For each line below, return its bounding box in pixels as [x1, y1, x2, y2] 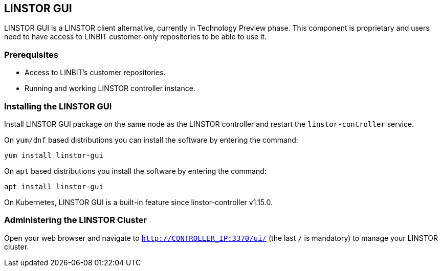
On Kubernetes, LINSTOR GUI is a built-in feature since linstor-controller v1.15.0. [4, 197, 273, 207]
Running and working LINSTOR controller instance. [25, 84, 195, 93]
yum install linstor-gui [4, 151, 103, 160]
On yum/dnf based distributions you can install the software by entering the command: [4, 135, 298, 144]
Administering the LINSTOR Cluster [4, 215, 147, 225]
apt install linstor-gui [4, 182, 103, 191]
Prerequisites [4, 49, 58, 60]
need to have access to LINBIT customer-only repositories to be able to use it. [4, 32, 267, 41]
